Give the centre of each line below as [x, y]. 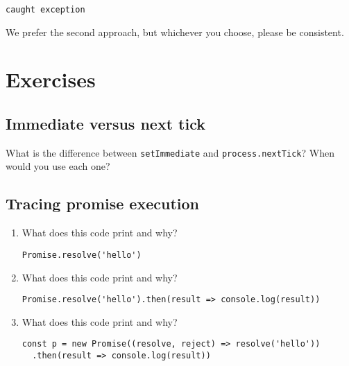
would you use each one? [58, 166]
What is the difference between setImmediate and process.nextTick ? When [170, 152]
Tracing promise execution [102, 203]
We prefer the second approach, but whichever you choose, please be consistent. [175, 32]
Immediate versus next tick [105, 124]
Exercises [51, 79]
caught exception [45, 10]
